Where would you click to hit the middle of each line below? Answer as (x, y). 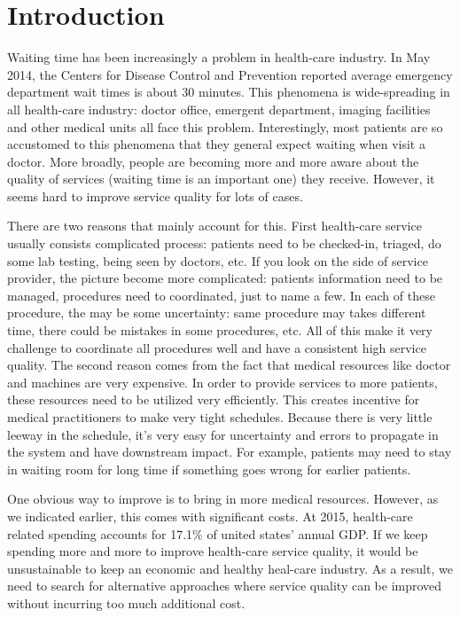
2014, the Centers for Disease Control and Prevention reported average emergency (230, 74)
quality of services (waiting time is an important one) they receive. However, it (221, 179)
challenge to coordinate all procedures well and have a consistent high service (217, 347)
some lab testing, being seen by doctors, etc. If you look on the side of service (218, 260)
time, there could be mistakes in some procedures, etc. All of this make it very (220, 330)
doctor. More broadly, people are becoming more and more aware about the (213, 161)
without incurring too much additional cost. (126, 602)
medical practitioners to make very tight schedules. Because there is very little (220, 417)
